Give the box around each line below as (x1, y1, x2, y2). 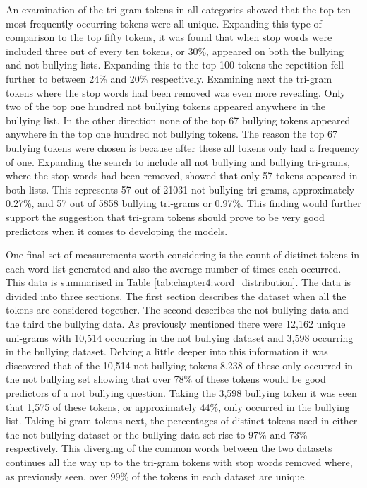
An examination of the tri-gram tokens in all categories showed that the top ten (6, 2, 351, 16)
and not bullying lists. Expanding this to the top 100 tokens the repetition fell (6, 57, 344, 72)
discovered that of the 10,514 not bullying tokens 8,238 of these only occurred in (6, 357, 353, 372)
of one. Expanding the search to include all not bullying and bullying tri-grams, (6, 154, 350, 169)
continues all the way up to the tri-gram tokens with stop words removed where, (6, 455, 353, 469)
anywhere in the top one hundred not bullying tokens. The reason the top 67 (6, 126, 338, 141)
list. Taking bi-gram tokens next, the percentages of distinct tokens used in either (6, 413, 358, 428)
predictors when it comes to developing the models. (6, 223, 228, 238)
